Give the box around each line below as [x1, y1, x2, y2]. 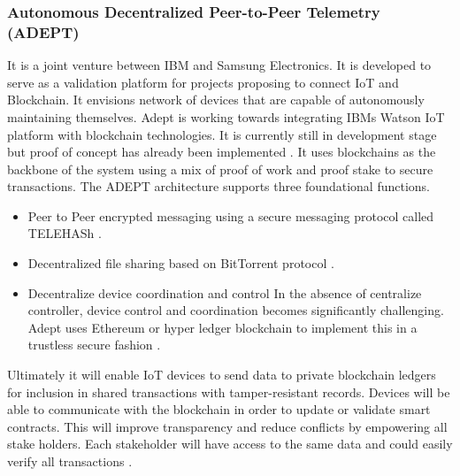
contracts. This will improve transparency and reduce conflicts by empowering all [7, 417, 448, 435]
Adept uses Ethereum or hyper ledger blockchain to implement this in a [27, 318, 418, 336]
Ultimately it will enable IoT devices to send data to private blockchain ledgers [7, 365, 436, 384]
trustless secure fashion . [27, 335, 161, 354]
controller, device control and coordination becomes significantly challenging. [27, 301, 444, 319]
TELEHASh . [27, 224, 102, 242]
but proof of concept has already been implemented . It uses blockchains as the [7, 142, 436, 161]
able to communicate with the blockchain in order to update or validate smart [7, 400, 431, 418]
